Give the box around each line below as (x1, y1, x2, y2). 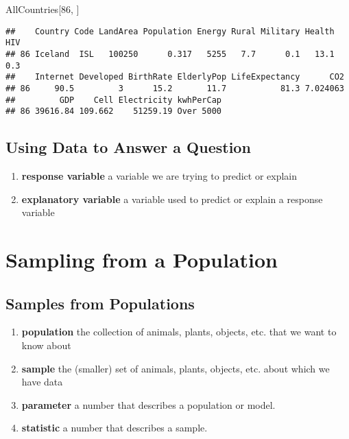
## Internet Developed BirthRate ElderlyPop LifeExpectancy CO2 (5, 72, 344, 82)
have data (21, 375, 63, 389)
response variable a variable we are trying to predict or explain (21, 169, 298, 183)
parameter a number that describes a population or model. (21, 397, 276, 412)
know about (21, 338, 71, 352)
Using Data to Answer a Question (5, 137, 251, 158)
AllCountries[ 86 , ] (5, 2, 80, 16)
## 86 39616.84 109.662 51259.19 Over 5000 (5, 106, 221, 117)
